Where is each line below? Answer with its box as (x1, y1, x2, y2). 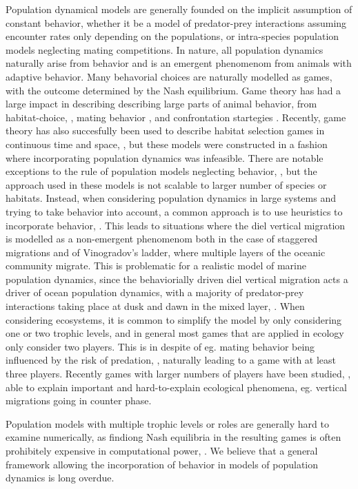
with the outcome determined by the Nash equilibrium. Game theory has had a (6, 83, 341, 97)
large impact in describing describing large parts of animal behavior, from (6, 96, 317, 111)
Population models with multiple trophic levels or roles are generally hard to (6, 416, 329, 430)
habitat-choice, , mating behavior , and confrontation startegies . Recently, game (6, 110, 346, 124)
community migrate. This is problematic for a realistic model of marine (6, 258, 306, 273)
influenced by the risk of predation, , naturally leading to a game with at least (6, 353, 337, 367)
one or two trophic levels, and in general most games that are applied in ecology (6, 326, 344, 340)
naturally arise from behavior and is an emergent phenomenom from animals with (6, 56, 352, 70)
